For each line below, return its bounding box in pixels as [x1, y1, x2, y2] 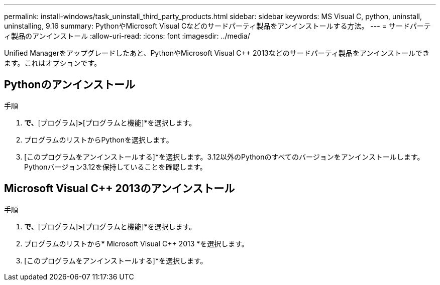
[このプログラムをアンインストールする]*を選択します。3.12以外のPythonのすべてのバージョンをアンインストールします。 [24, 152, 424, 161]
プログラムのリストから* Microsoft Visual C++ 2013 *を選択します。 [24, 239, 249, 248]
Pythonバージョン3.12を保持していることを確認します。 [24, 162, 207, 171]
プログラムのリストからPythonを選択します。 [24, 135, 173, 144]
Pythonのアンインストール [4, 78, 136, 91]
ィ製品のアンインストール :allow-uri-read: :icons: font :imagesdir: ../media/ [4, 32, 250, 40]
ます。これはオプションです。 [4, 59, 101, 67]
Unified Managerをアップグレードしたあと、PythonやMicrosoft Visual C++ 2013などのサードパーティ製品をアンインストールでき [4, 49, 430, 57]
